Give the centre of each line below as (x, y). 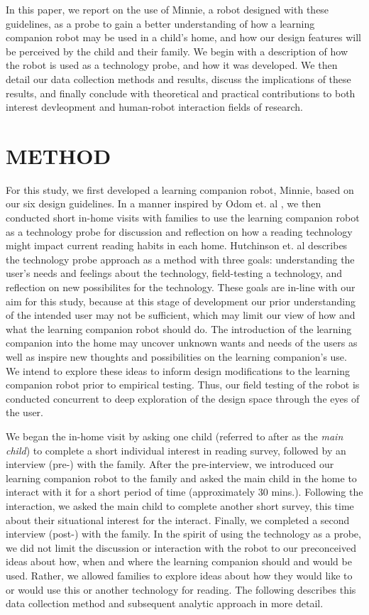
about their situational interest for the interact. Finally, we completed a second (178, 519)
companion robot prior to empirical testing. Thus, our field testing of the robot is (183, 385)
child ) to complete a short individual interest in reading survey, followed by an (176, 450)
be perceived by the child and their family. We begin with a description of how (177, 51)
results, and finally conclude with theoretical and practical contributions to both (181, 93)
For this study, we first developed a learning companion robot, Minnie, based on (180, 189)
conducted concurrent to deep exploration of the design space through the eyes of (183, 398)
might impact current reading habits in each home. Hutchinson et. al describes (177, 245)
